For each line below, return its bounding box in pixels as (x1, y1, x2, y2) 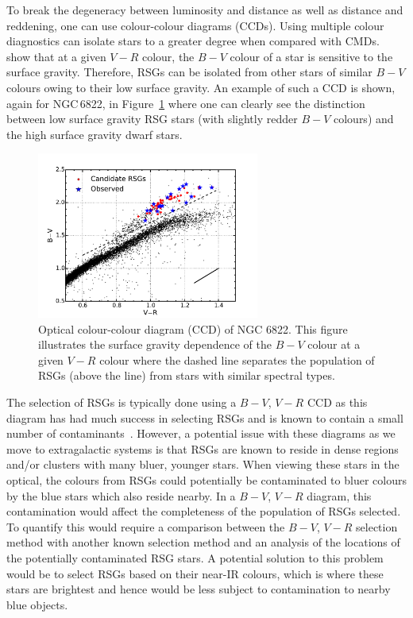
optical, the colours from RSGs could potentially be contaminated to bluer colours (6, 471, 407, 488)
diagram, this (307, 487, 372, 504)
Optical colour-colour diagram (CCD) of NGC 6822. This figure (38, 320, 348, 337)
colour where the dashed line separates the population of (99, 351, 375, 368)
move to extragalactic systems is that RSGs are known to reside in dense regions (6, 440, 399, 457)
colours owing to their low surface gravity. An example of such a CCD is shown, (6, 79, 396, 95)
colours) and (333, 110, 394, 127)
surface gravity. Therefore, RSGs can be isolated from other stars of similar (6, 64, 372, 80)
